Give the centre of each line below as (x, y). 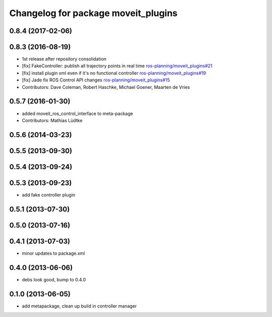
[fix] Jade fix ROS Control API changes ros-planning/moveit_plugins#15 (96, 80)
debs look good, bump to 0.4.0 (54, 279)
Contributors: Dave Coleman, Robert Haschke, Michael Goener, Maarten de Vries (106, 87)
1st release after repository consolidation (64, 59)
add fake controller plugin (49, 195)
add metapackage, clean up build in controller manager (79, 306)
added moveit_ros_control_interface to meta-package (78, 114)
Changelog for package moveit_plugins (93, 13)
